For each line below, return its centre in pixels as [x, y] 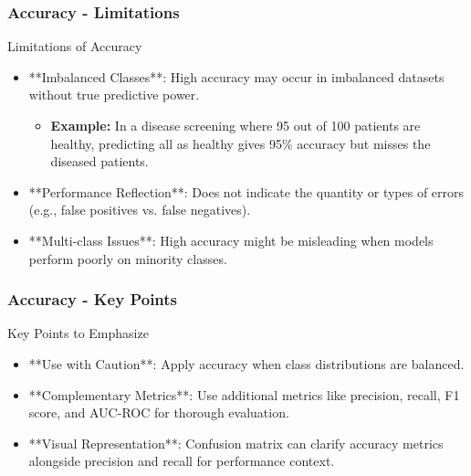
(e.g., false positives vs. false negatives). [140, 210]
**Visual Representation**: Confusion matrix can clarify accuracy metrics [236, 443]
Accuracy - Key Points [93, 299]
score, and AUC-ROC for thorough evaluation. [159, 413]
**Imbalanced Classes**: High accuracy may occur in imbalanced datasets [236, 76]
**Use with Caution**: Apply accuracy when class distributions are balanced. [246, 363]
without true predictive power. [114, 95]
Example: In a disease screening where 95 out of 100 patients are [235, 125]
